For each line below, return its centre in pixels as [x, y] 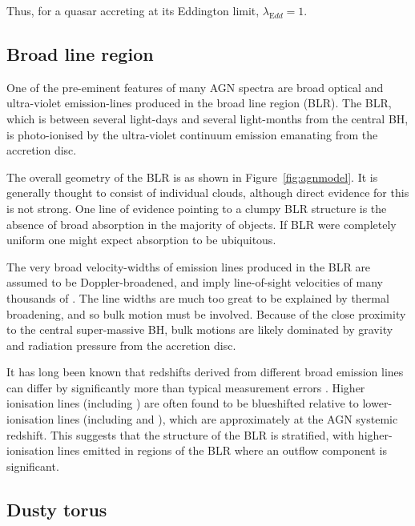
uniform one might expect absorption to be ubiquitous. [141, 240]
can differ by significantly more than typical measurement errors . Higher [186, 387]
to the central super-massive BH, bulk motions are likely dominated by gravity [200, 329]
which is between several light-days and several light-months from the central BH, [207, 118]
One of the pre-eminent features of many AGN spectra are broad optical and [195, 87]
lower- [377, 403]
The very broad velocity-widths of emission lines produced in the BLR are [189, 266]
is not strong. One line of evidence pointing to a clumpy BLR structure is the [197, 208]
